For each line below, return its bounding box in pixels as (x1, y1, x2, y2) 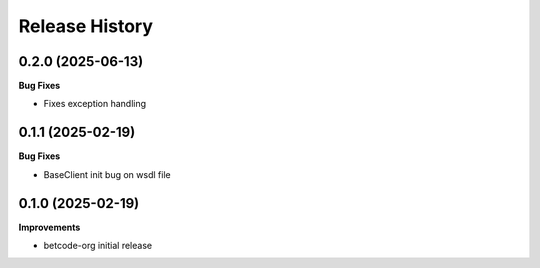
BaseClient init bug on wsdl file (43, 168, 171, 180)
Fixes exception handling (43, 98, 147, 110)
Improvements (18, 221, 81, 233)
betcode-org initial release (43, 240, 153, 252)
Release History (18, 15, 154, 37)
